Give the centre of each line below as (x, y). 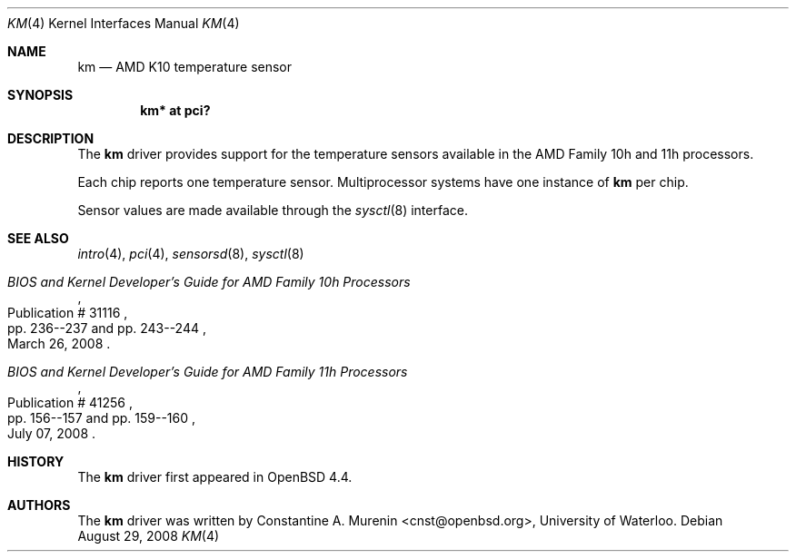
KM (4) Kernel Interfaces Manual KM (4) (124, 23)
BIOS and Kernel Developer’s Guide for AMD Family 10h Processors (209, 282)
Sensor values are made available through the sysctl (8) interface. (273, 210)
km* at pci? (175, 110)
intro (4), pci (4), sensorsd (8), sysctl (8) (191, 254)
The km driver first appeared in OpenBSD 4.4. (215, 477)
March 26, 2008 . (59, 343)
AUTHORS (39, 505)
